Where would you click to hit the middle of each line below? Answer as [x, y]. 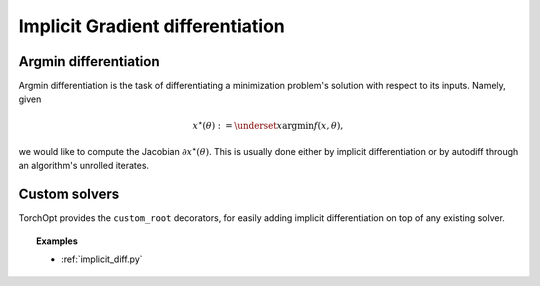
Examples [57, 241]
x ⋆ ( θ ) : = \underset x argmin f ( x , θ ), [268, 124]
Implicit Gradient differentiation [151, 26]
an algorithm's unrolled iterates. [84, 166]
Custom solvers [69, 194]
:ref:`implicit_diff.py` [102, 259]
